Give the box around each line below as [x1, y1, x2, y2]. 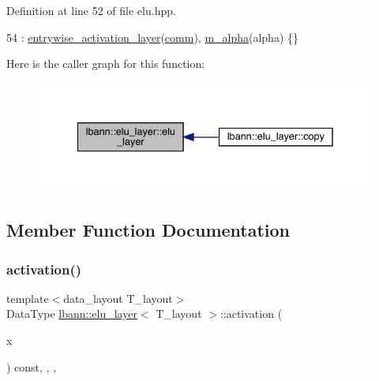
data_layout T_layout [63, 289, 173, 306]
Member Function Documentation [6, 218, 291, 242]
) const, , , [6, 358, 57, 375]
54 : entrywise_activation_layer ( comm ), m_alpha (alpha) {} [6, 28, 299, 45]
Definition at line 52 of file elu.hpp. [6, 2, 176, 18]
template [6, 289, 49, 306]
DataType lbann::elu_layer [6, 305, 137, 322]
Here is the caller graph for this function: [6, 55, 205, 72]
